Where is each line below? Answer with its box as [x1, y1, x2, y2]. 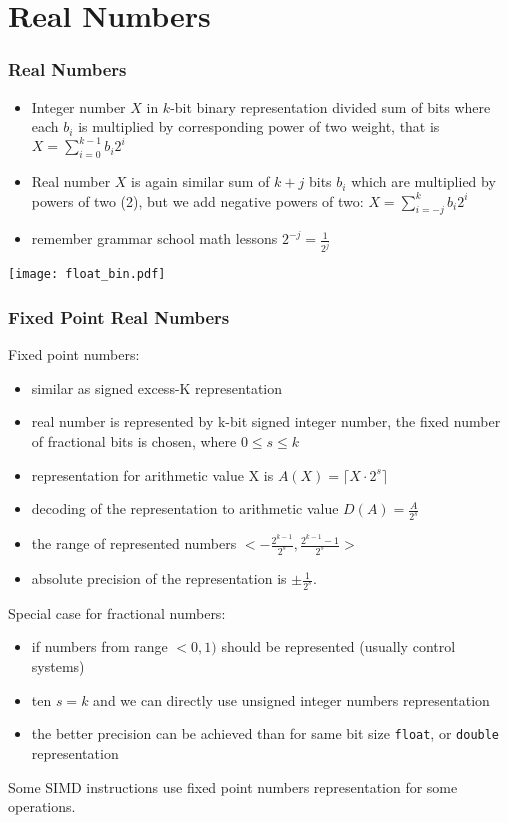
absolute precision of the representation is [31, 568, 287, 589]
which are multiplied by [351, 171, 496, 192]
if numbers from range [31, 636, 168, 657]
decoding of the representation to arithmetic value [31, 498, 339, 519]
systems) [31, 656, 85, 677]
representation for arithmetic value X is [31, 464, 274, 485]
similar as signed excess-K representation [31, 377, 283, 398]
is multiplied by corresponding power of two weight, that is [78, 116, 440, 137]
